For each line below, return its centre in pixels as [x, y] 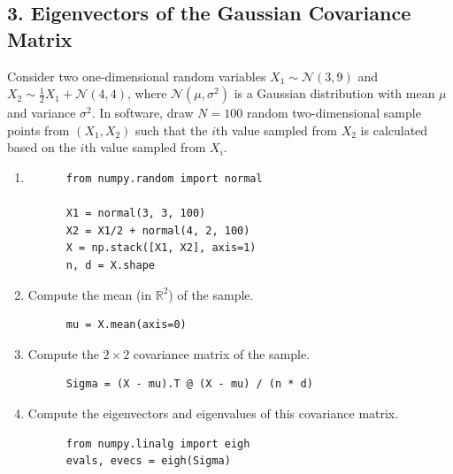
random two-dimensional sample [334, 113]
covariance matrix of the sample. [222, 353]
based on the [42, 147]
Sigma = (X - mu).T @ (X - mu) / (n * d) [189, 384]
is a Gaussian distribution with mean [334, 93]
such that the [172, 130]
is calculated [394, 130]
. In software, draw [142, 113]
